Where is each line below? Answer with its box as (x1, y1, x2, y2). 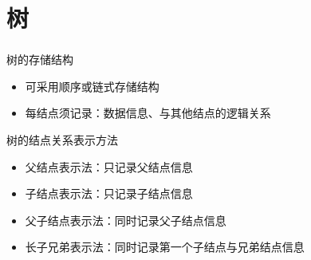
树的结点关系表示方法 (6, 132, 118, 148)
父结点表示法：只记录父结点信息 (25, 158, 193, 175)
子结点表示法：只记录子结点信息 (25, 185, 193, 202)
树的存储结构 (6, 51, 73, 68)
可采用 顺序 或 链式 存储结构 (25, 77, 159, 94)
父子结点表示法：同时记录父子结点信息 (25, 211, 226, 228)
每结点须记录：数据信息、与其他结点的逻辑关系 (25, 104, 271, 121)
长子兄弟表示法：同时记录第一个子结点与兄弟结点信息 (25, 238, 305, 255)
